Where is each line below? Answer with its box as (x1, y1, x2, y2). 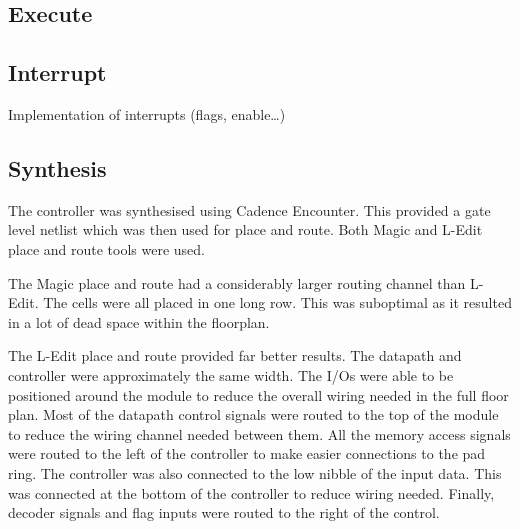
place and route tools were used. (8, 238, 205, 259)
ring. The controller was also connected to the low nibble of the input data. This (8, 462, 502, 483)
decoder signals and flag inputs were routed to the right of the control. (8, 502, 440, 523)
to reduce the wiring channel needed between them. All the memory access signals (8, 423, 511, 444)
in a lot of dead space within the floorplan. (8, 311, 270, 332)
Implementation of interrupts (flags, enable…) (8, 103, 286, 124)
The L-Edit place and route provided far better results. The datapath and (8, 345, 462, 366)
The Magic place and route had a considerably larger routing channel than (8, 272, 466, 293)
